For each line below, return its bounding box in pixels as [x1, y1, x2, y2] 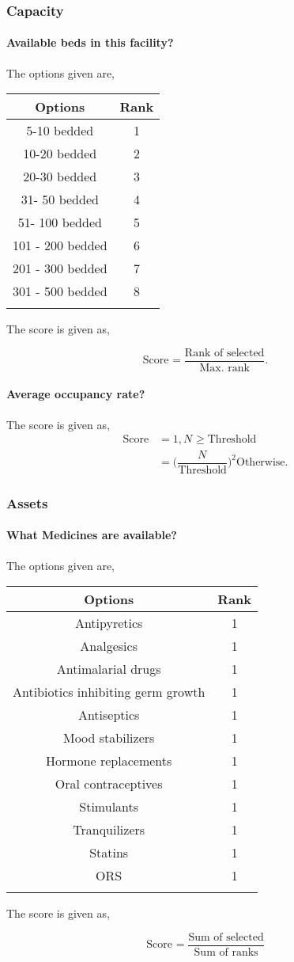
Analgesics [80, 637, 138, 656]
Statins [89, 843, 129, 862]
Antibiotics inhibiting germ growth [13, 683, 205, 702]
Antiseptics [77, 705, 140, 724]
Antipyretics [74, 614, 143, 633]
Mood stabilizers [62, 728, 155, 747]
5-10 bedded [26, 121, 94, 140]
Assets [6, 492, 48, 512]
